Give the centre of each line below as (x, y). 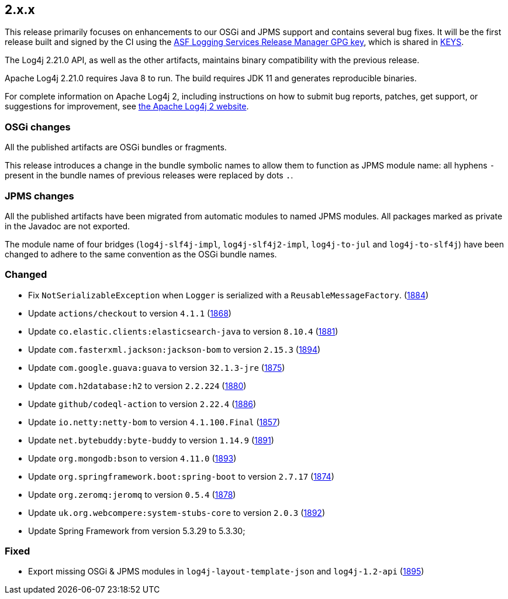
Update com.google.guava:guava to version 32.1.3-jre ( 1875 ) (157, 367)
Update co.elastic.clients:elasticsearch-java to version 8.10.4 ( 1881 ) (183, 331)
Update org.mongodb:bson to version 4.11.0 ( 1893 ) (132, 458)
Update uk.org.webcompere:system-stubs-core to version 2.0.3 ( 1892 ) (177, 512)
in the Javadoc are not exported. (68, 226)
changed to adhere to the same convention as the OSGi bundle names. (141, 254)
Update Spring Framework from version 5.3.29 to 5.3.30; (137, 531)
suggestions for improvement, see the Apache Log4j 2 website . (127, 106)
